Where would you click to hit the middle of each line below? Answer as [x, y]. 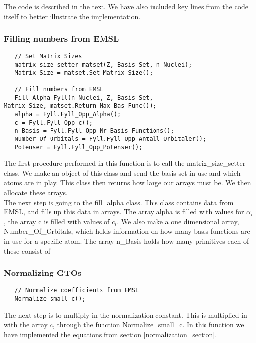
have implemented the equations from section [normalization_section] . [111, 334]
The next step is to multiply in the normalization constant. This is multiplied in [126, 314]
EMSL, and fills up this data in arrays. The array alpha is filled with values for [124, 212]
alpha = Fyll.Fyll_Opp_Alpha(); [68, 114]
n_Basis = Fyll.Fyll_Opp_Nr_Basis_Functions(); [94, 131]
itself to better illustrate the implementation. [72, 16]
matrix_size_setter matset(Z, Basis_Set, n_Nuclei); [103, 65]
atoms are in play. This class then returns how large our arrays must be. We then [128, 182]
